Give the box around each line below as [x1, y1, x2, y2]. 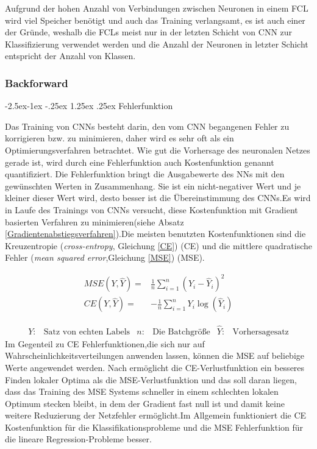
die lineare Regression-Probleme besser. [5, 433, 152, 445]
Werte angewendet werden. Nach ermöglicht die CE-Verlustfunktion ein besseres [5, 361, 305, 373]
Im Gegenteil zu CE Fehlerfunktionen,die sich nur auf [5, 337, 205, 350]
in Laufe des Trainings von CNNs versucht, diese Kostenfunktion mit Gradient [5, 203, 298, 216]
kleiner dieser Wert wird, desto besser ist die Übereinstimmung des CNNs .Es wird [5, 191, 311, 204]
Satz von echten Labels [43, 327, 130, 336]
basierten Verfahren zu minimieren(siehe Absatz [5, 215, 184, 228]
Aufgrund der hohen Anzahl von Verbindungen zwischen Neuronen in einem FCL [5, 2, 308, 14]
